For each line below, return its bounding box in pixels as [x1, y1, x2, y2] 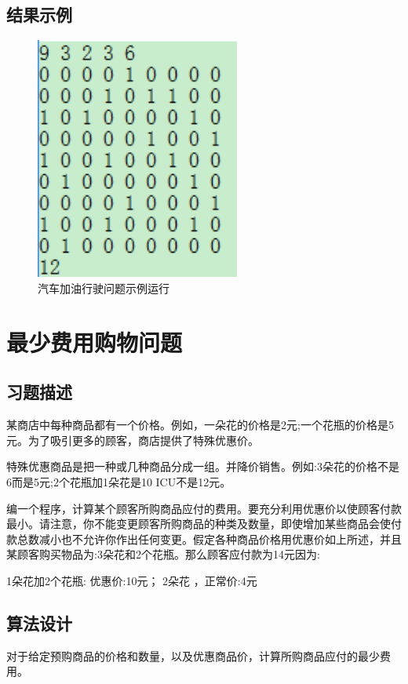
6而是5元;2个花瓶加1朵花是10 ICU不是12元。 [6, 473, 231, 489]
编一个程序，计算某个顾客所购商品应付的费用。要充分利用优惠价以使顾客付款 [6, 500, 402, 516]
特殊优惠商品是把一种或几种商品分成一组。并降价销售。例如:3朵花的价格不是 [6, 458, 399, 475]
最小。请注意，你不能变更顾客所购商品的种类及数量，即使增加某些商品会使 [6, 515, 391, 532]
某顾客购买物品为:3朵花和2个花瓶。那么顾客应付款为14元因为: [6, 546, 320, 562]
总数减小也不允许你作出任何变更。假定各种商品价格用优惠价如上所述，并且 [16, 530, 402, 547]
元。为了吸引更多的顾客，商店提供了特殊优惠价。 [6, 431, 259, 448]
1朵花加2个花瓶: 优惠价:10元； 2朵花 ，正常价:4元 [6, 572, 257, 588]
